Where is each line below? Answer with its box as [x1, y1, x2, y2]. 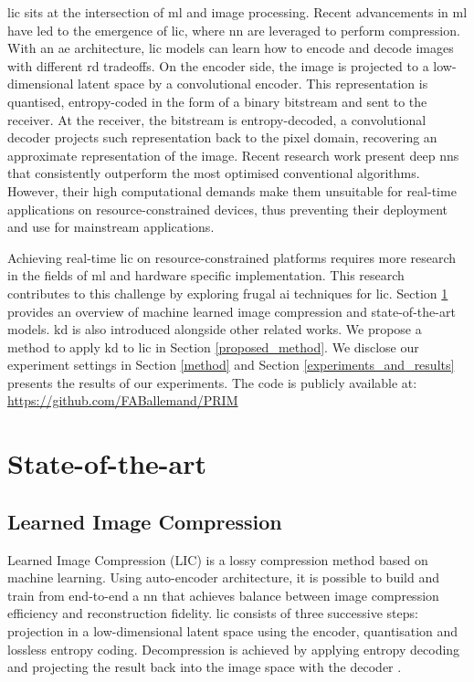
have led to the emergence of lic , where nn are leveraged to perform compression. [7, 20, 460, 39]
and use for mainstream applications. [7, 217, 215, 236]
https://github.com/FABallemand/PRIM [7, 391, 238, 410]
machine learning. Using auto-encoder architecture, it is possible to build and [7, 568, 439, 587]
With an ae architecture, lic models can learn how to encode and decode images [7, 38, 454, 58]
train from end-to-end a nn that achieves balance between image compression [7, 585, 439, 604]
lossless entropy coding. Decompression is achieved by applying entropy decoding [7, 639, 460, 658]
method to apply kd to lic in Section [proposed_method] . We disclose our [7, 337, 419, 356]
